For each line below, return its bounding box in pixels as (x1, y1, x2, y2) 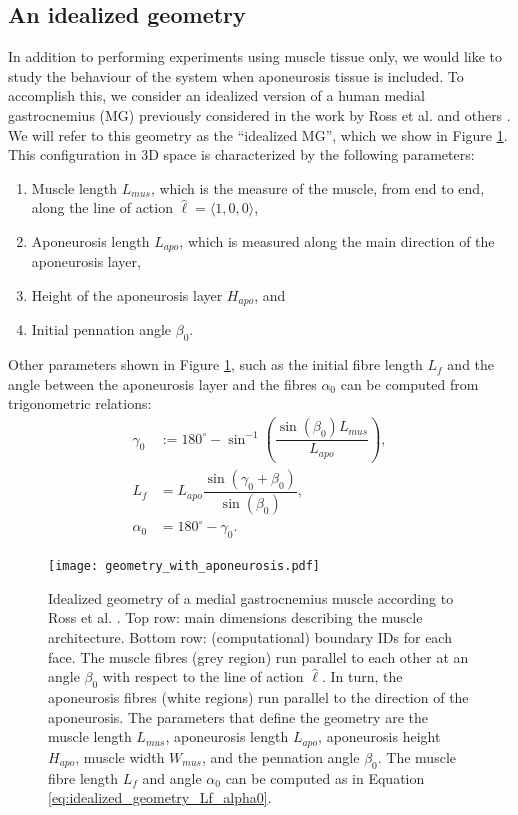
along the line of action (31, 197, 173, 218)
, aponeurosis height (318, 726, 441, 747)
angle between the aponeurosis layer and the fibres (8, 373, 317, 394)
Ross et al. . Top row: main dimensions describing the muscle (48, 607, 423, 628)
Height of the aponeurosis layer (31, 285, 223, 305)
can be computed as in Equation (225, 767, 425, 788)
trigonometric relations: (8, 393, 152, 414)
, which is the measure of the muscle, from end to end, (150, 177, 485, 198)
